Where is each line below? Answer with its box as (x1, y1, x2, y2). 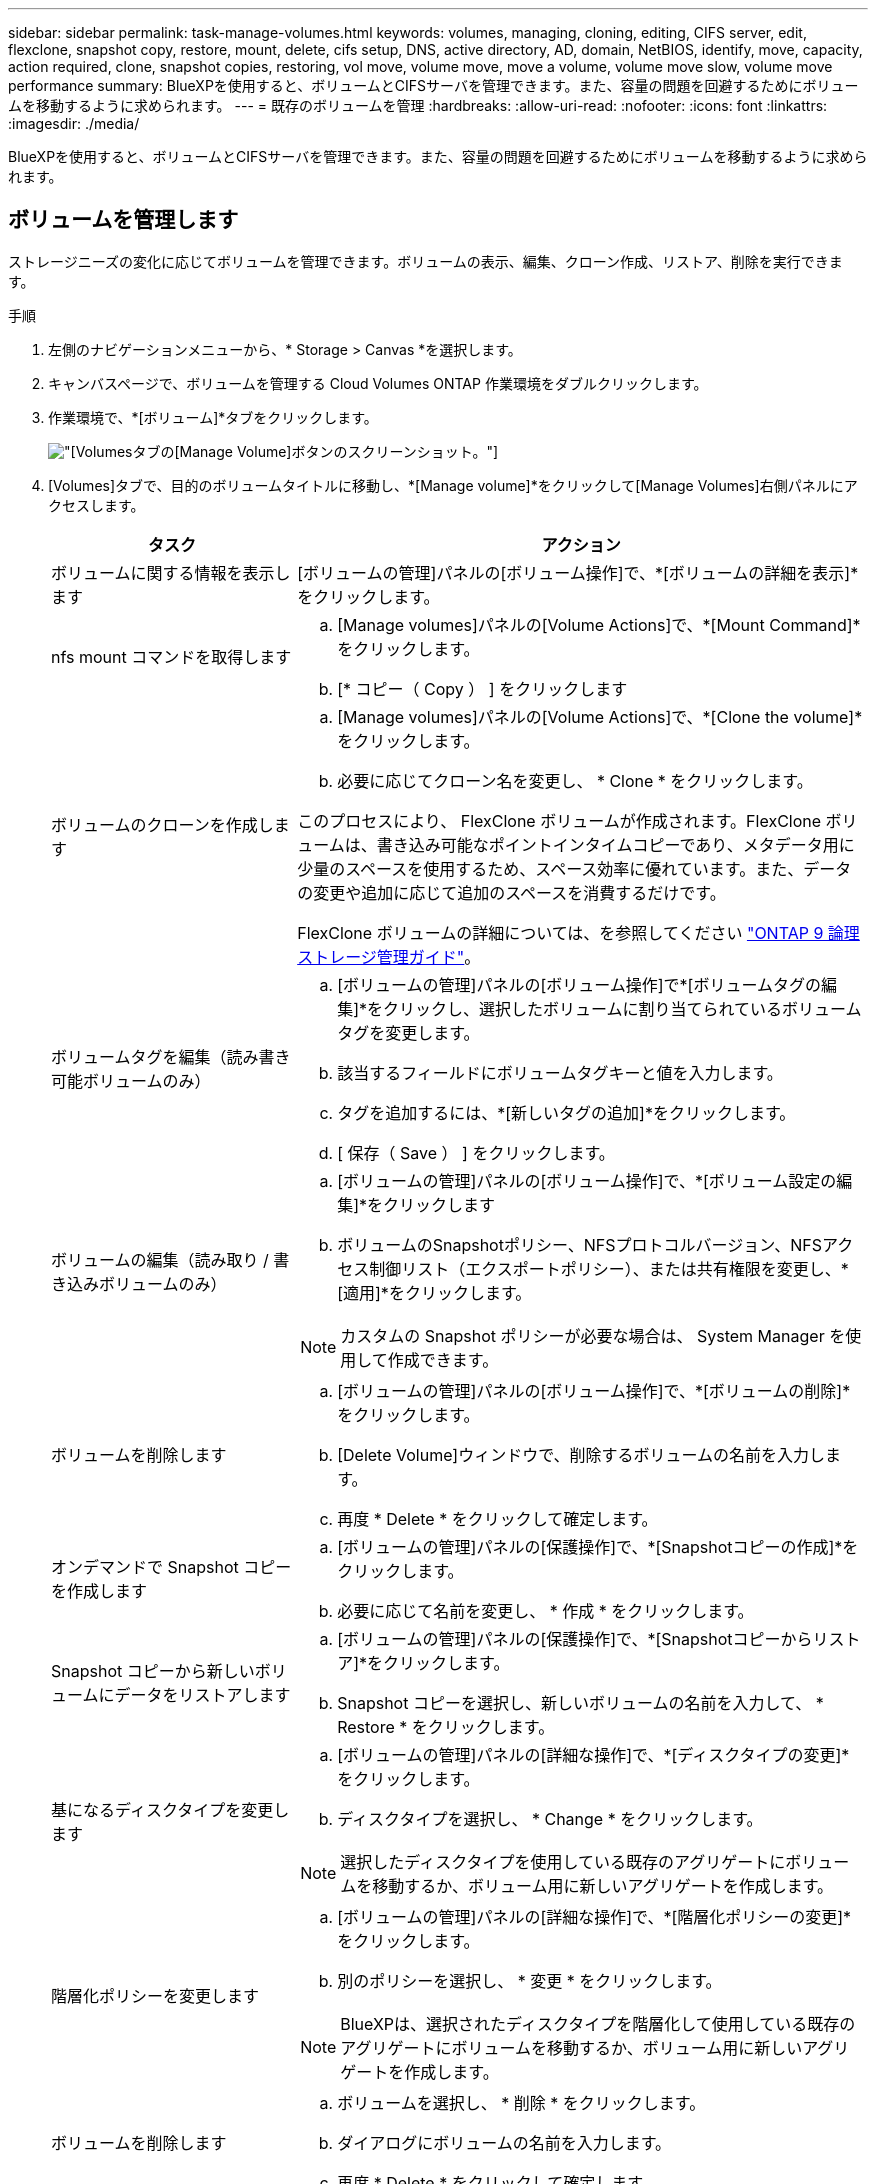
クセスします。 (48, 496, 145, 514)
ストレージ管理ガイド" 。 (297, 946, 481, 967)
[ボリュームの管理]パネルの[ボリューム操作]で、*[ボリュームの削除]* (337, 1380, 851, 1401)
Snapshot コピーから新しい (51, 1660, 255, 1681)
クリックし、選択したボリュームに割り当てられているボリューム (383, 998, 862, 1019)
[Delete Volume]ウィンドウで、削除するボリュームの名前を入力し (337, 1444, 826, 1465)
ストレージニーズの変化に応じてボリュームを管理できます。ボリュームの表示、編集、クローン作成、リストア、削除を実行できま (8, 252, 843, 270)
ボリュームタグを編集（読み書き (51, 1046, 291, 1067)
